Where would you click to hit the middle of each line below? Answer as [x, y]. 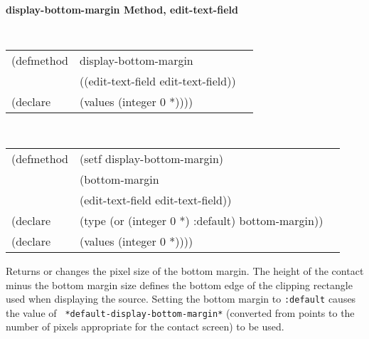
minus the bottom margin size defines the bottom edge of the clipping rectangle [179, 285]
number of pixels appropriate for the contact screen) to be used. [145, 327]
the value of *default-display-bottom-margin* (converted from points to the [180, 312]
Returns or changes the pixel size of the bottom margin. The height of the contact [185, 270]
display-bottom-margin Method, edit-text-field [122, 9]
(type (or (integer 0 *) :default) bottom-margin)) [202, 220]
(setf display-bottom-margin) [152, 158]
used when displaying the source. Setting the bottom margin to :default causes [181, 299]
